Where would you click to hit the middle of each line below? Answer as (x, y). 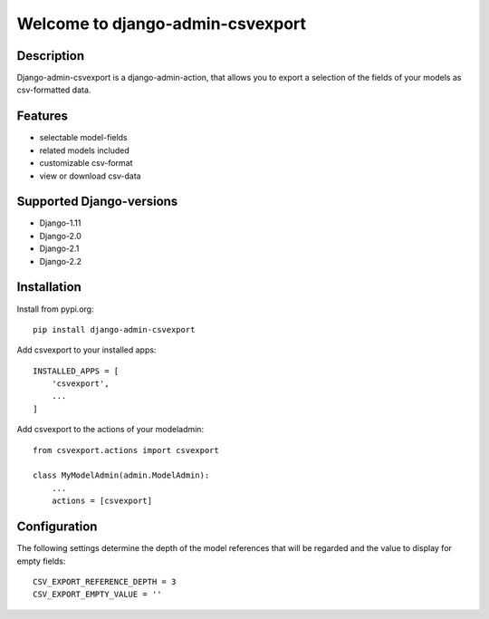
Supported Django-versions (97, 202)
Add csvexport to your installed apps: (86, 350)
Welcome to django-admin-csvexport (162, 24)
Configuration (57, 527)
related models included (85, 150)
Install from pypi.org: (55, 309)
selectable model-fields (83, 138)
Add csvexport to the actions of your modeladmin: (110, 430)
